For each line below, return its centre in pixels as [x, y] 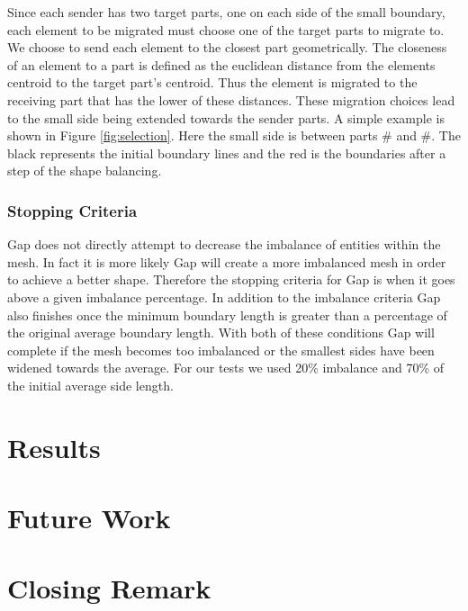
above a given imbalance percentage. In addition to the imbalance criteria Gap [224, 297]
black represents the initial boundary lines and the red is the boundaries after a [227, 153]
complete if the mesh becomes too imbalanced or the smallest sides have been [221, 350]
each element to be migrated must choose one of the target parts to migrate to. [226, 29]
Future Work [89, 518]
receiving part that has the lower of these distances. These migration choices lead [231, 99]
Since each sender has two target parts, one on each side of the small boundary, [226, 12]
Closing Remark [109, 588]
